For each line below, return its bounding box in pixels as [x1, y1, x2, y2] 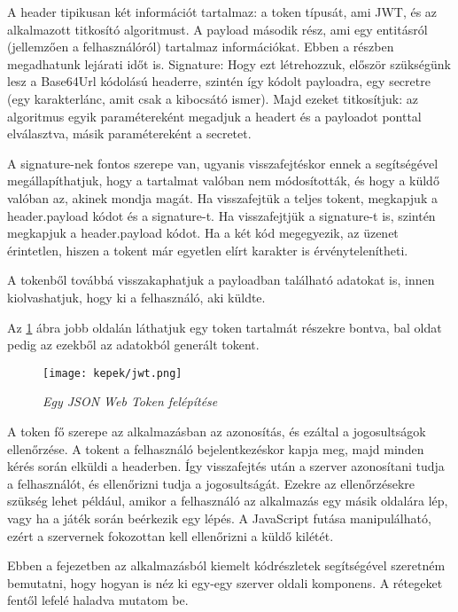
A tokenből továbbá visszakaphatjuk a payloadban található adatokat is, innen [7, 271, 435, 289]
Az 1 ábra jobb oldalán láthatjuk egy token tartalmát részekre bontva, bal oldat [7, 318, 442, 336]
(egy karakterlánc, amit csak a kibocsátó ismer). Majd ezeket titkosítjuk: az [7, 89, 418, 107]
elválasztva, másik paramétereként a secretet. [7, 124, 252, 143]
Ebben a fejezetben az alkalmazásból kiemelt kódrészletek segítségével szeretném [7, 556, 446, 575]
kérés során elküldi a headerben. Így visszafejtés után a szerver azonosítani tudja [7, 457, 445, 475]
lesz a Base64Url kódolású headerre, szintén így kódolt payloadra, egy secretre [7, 72, 431, 90]
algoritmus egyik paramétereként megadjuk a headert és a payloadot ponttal [7, 106, 422, 125]
